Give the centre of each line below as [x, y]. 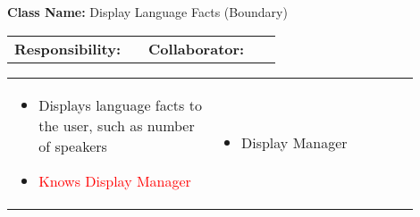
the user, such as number [117, 125]
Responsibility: [68, 48]
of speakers [73, 146]
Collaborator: [197, 48]
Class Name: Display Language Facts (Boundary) [147, 12]
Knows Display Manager [115, 180]
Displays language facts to [120, 104]
